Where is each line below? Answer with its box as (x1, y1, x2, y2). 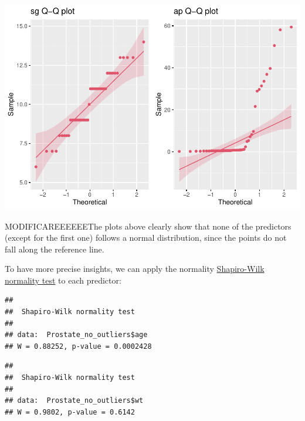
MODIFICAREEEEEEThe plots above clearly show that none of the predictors (5, 220, 292, 232)
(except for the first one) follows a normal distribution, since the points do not (5, 231, 287, 244)
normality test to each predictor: (5, 274, 121, 286)
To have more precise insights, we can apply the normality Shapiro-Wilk (5, 262, 265, 275)
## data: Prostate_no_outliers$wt (5, 396, 144, 405)
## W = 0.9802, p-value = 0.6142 (5, 407, 135, 416)
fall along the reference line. (5, 243, 104, 255)
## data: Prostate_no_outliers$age (5, 331, 148, 339)
